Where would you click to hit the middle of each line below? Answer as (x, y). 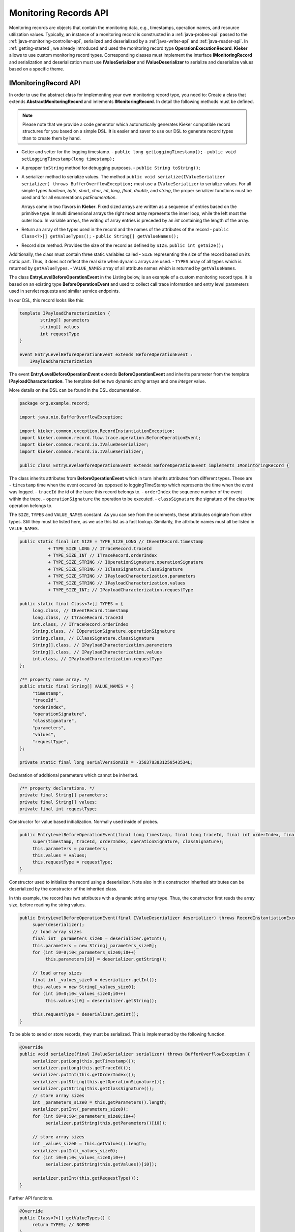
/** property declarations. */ (57, 788)
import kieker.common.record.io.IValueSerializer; (82, 451)
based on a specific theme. (37, 68)
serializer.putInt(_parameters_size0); (80, 1109)
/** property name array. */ (55, 680)
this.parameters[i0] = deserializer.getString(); (106, 959)
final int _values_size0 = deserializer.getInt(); (95, 980)
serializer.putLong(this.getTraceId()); (82, 1068)
